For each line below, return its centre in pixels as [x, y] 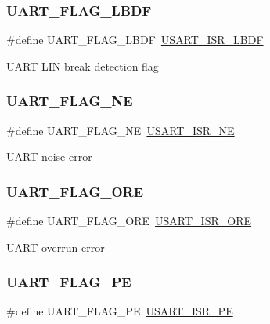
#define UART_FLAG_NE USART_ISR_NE [121, 130]
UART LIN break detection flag [83, 66]
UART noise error [49, 157]
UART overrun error [56, 247]
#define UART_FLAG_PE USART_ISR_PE [120, 311]
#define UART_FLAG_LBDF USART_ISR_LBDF [135, 40]
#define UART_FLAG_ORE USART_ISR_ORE [129, 221]
